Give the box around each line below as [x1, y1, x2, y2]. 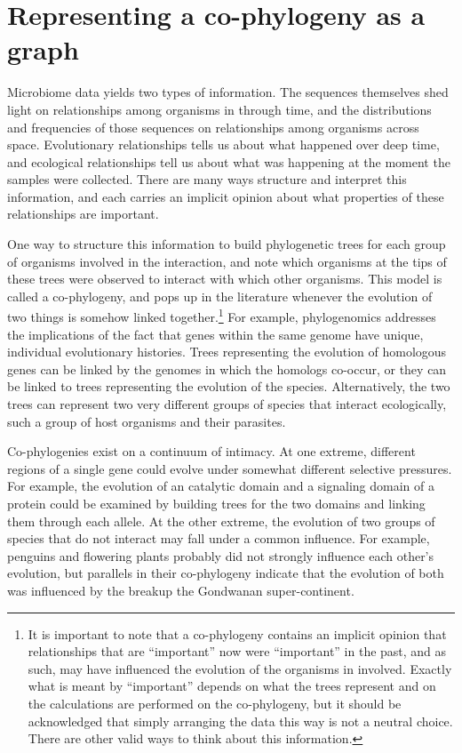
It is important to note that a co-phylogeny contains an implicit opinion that [28, 624, 447, 643]
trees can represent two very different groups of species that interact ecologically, [7, 395, 447, 413]
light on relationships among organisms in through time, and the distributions [7, 100, 432, 118]
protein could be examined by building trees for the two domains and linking [7, 494, 426, 513]
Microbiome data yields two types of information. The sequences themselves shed [7, 83, 449, 101]
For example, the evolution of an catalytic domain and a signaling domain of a [7, 477, 435, 495]
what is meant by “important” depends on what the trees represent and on [28, 677, 436, 695]
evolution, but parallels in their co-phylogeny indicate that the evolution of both [7, 564, 444, 582]
